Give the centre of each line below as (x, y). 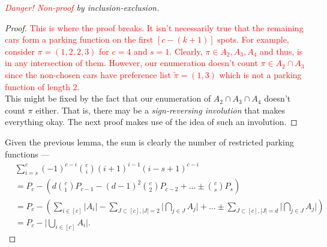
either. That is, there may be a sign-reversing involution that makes (160, 110)
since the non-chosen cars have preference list (88, 74)
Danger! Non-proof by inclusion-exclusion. (82, 7)
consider (20, 51)
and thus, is (281, 51)
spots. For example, (253, 39)
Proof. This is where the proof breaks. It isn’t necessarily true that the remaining (154, 27)
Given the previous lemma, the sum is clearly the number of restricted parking (149, 142)
